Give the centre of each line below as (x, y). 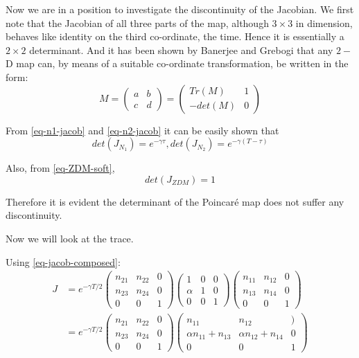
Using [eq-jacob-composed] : (63, 261)
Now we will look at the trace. (70, 238)
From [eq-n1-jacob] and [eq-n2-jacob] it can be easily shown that (142, 130)
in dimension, (324, 23)
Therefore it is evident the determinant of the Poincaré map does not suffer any (175, 201)
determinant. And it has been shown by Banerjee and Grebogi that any (181, 50)
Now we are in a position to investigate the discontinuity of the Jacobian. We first (180, 9)
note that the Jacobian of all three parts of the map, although (137, 23)
